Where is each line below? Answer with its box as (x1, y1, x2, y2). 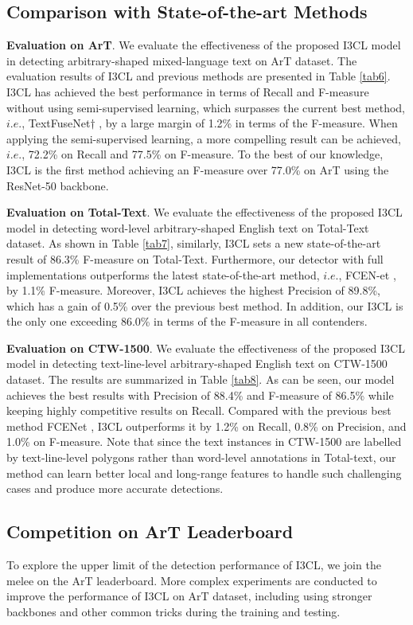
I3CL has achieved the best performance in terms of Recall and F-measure (6, 83, 369, 100)
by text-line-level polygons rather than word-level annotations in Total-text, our (6, 449, 396, 466)
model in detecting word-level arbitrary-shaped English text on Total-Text (6, 219, 369, 236)
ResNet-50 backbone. (6, 177, 109, 193)
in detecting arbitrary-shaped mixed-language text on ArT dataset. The (6, 52, 357, 68)
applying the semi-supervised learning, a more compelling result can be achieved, (6, 130, 401, 146)
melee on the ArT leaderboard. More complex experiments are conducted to (6, 572, 377, 588)
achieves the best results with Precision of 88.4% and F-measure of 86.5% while (6, 386, 394, 403)
